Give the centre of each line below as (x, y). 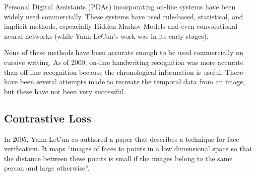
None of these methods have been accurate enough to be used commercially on (124, 52)
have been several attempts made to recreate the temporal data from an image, (125, 82)
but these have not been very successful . (65, 91)
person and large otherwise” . (47, 168)
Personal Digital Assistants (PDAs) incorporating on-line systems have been (120, 6)
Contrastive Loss (48, 118)
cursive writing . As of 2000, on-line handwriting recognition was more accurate (124, 62)
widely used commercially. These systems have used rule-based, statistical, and (124, 16)
